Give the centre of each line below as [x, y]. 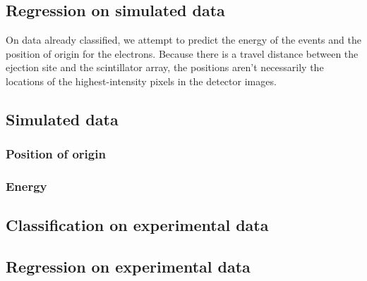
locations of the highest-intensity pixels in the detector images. [141, 81]
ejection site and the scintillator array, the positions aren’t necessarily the [165, 67]
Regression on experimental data [128, 267]
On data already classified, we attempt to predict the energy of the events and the [183, 40]
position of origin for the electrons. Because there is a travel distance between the [182, 53]
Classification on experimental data [137, 225]
